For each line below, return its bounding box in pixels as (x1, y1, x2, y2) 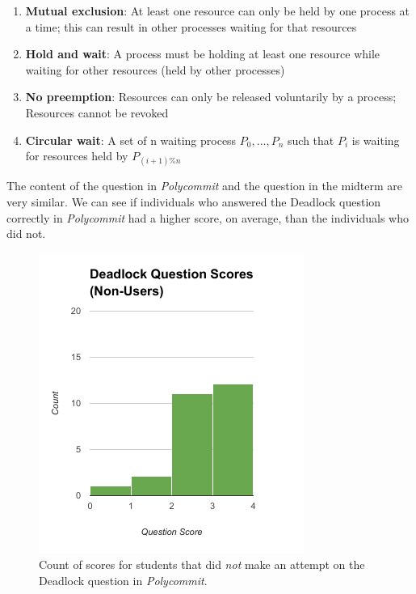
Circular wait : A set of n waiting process (25, 131, 237, 148)
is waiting (351, 131, 400, 148)
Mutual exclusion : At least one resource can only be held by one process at (25, 2, 410, 19)
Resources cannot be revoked (25, 104, 169, 121)
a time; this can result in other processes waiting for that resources (25, 18, 357, 35)
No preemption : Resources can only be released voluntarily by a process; (25, 88, 397, 105)
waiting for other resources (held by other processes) (25, 61, 285, 78)
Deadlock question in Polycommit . (39, 571, 208, 588)
